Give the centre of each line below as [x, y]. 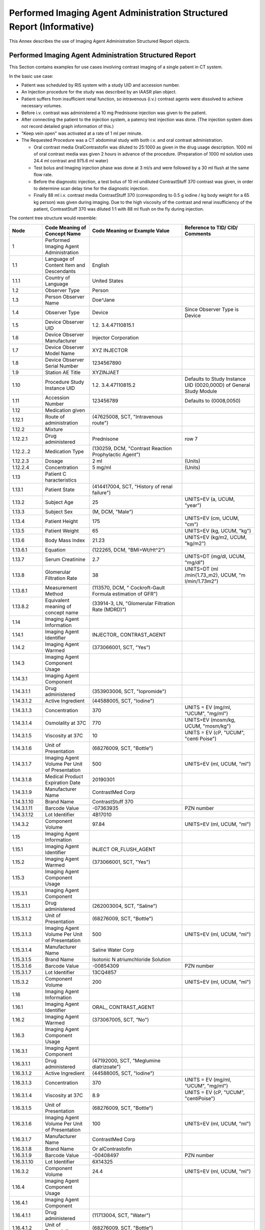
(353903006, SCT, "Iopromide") [129, 691]
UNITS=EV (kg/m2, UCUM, [216, 537]
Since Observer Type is [212, 309]
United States [108, 280]
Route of [55, 417]
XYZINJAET [106, 372]
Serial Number [62, 366]
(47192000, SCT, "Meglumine [126, 1060]
